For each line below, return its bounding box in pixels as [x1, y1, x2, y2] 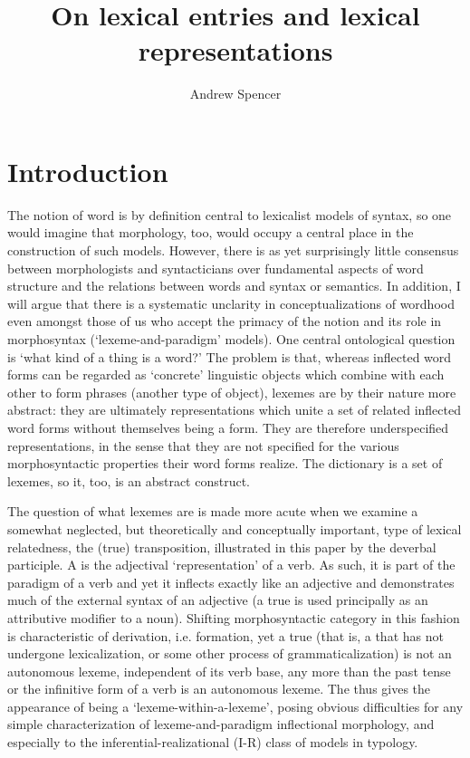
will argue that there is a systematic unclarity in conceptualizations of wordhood [7, 293, 455, 312]
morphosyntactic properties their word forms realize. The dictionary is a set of [7, 454, 443, 473]
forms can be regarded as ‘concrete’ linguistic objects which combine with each [7, 365, 445, 384]
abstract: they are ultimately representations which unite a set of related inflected [7, 400, 461, 419]
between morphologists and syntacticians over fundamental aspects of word [7, 258, 424, 277]
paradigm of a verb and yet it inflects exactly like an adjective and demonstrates [7, 572, 455, 591]
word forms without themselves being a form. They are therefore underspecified [7, 417, 449, 437]
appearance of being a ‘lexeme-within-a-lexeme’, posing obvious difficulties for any [7, 696, 464, 715]
